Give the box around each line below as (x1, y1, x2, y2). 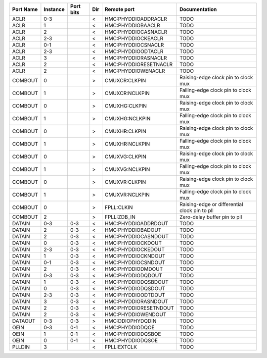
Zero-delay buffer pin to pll (179, 213, 242, 220)
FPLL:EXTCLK (104, 344, 137, 350)
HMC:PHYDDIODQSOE (104, 337, 158, 344)
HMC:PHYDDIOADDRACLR (104, 15, 167, 22)
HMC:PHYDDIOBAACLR (104, 22, 160, 29)
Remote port (104, 6, 135, 12)
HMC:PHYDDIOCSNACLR (104, 42, 164, 48)
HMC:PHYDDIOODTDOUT (104, 292, 166, 298)
